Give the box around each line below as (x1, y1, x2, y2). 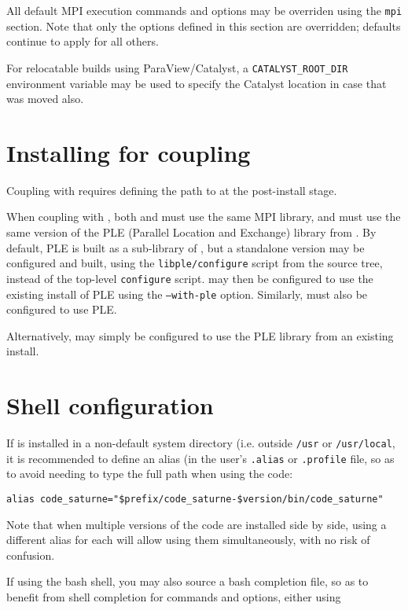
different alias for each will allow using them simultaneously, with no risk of (6, 531, 370, 548)
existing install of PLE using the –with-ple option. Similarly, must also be (6, 285, 368, 302)
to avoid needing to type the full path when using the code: (6, 465, 293, 482)
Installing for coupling (6, 136, 251, 168)
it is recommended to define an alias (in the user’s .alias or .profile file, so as (6, 450, 395, 466)
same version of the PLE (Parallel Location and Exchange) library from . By (6, 224, 377, 240)
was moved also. (6, 90, 84, 107)
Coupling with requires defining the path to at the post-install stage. (6, 182, 337, 198)
